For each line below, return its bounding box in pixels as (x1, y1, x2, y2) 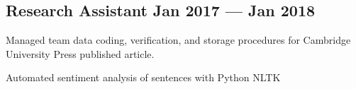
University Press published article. (6, 46, 155, 61)
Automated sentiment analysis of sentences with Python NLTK (6, 70, 281, 85)
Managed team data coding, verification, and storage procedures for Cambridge (6, 32, 351, 47)
